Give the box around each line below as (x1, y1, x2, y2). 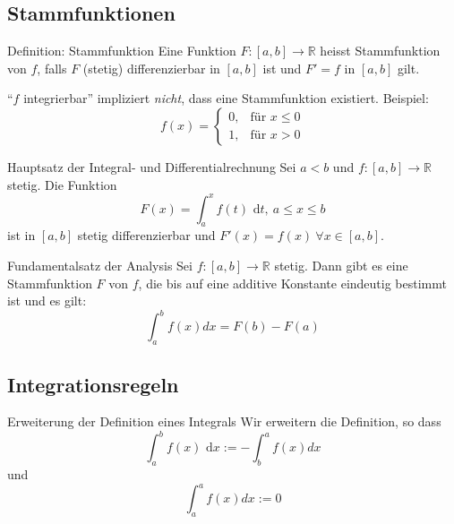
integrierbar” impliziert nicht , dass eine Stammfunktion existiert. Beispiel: (23, 89, 429, 107)
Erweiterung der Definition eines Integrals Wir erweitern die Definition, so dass (7, 412, 441, 431)
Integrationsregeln (7, 370, 179, 398)
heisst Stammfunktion (320, 41, 441, 60)
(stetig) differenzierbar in (82, 58, 220, 77)
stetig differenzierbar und (77, 226, 216, 245)
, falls (37, 58, 67, 77)
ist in (7, 226, 36, 245)
